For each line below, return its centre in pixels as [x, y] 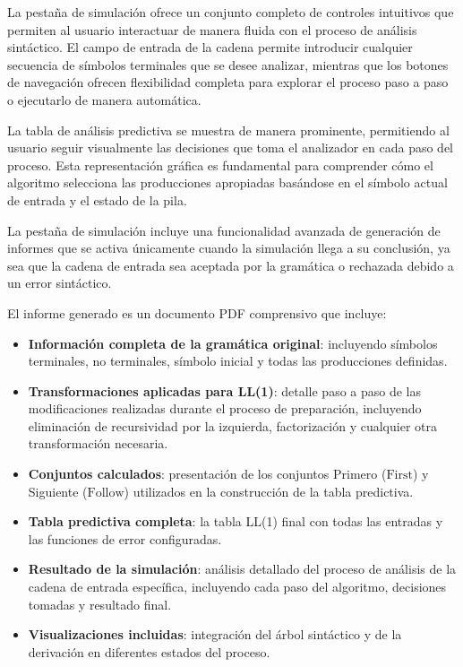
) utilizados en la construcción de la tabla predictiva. [269, 491]
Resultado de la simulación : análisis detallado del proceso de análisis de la [242, 569]
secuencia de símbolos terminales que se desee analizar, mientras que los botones [228, 64]
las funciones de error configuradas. [125, 538]
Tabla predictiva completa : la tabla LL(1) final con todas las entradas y [236, 521]
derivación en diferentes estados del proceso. [149, 651]
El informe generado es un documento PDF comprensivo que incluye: [197, 312]
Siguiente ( [58, 491]
